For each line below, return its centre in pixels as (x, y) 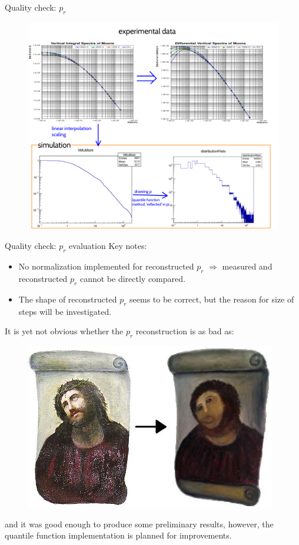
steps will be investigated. (65, 311)
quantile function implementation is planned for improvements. (118, 535)
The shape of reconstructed (68, 299)
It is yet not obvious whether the (64, 331)
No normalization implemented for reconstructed (106, 266)
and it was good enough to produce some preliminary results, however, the (139, 524)
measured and (247, 266)
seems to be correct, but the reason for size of (212, 299)
